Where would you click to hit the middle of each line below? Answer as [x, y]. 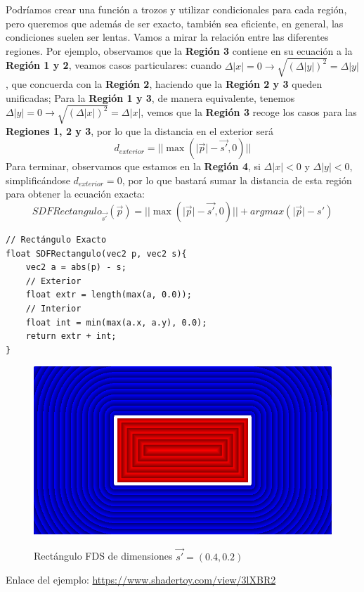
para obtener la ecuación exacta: [76, 194]
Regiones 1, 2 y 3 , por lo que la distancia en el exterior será [139, 130]
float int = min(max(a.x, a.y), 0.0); [116, 322]
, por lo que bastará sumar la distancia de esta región [237, 180]
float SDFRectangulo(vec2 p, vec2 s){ [96, 253]
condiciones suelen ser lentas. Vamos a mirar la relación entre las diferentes [167, 37]
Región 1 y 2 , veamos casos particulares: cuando [114, 65]
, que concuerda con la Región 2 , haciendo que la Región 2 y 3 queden [164, 83]
